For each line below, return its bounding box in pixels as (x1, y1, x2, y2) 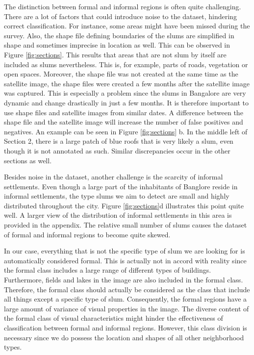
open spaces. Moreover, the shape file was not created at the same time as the (4, 69, 238, 79)
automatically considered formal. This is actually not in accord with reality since (4, 255, 247, 265)
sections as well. (4, 155, 52, 165)
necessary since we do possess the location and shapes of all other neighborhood (4, 332, 244, 342)
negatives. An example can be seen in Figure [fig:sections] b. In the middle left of (4, 126, 248, 136)
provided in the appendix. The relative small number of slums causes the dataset (4, 220, 247, 230)
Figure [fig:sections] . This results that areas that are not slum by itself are (4, 49, 227, 59)
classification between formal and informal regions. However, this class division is (4, 323, 247, 332)
